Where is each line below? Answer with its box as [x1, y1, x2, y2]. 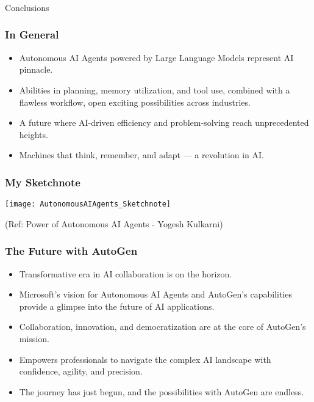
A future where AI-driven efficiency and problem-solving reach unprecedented [19, 116, 309, 129]
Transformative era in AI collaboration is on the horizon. [19, 267, 232, 280]
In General [5, 27, 59, 42]
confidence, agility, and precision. [19, 365, 143, 378]
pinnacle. [19, 63, 53, 76]
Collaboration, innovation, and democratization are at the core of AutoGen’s [19, 320, 306, 333]
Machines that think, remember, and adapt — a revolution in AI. [19, 148, 264, 161]
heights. [19, 128, 48, 141]
